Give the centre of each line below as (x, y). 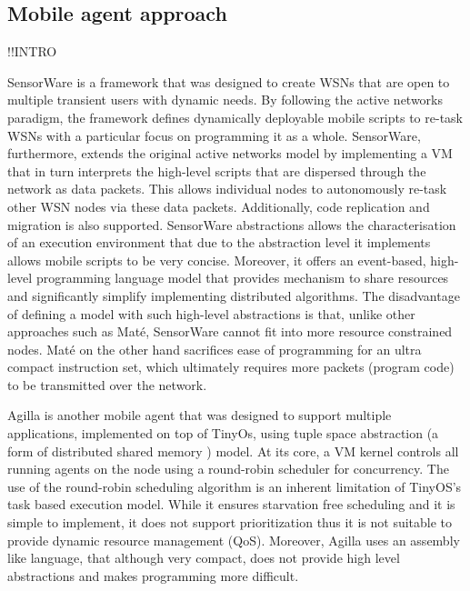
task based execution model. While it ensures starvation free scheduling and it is (231, 504)
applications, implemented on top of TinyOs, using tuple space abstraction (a (223, 433)
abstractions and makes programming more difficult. (153, 575)
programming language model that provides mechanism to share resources (242, 278)
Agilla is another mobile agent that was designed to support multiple (200, 415)
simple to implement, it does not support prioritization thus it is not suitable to (230, 522)
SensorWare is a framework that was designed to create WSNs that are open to (229, 81)
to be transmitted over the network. (107, 384)
